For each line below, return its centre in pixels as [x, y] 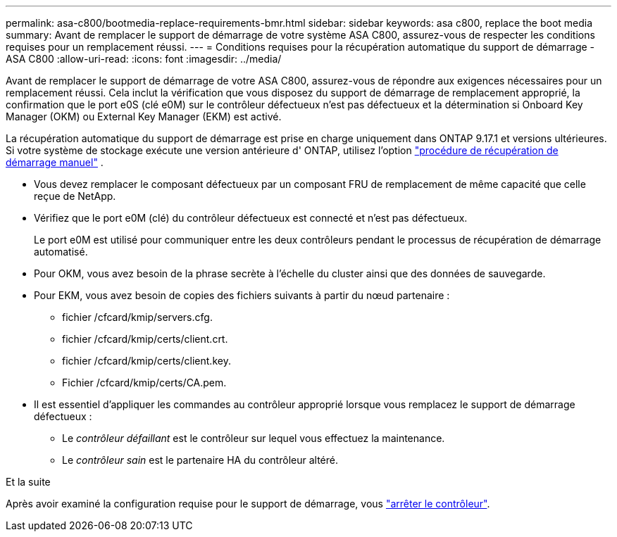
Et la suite [28, 482]
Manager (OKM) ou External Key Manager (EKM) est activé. [144, 116]
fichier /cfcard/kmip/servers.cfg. [137, 317]
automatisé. [61, 252]
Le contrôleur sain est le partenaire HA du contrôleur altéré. [200, 460]
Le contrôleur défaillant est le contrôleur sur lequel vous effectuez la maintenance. [254, 438]
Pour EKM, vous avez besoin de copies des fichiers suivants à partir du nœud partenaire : [242, 295]
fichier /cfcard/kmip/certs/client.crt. [145, 339]
